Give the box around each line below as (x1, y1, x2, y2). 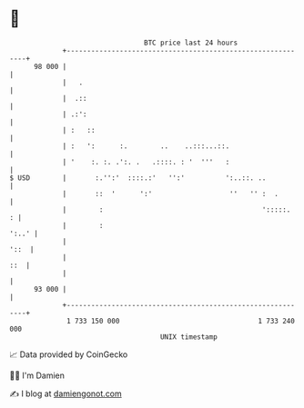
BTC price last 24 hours (144, 38, 238, 47)
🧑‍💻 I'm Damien (9, 370, 66, 381)
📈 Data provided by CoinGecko (9, 349, 128, 360)
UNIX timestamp (159, 332, 218, 342)
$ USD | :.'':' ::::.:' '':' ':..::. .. (9, 173, 267, 183)
